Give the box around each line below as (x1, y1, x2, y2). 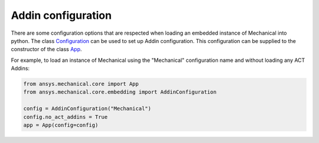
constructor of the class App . (11, 46, 82, 53)
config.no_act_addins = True (23, 114, 108, 120)
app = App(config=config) (23, 122, 99, 129)
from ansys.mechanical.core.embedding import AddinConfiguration (23, 89, 217, 95)
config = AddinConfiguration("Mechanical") (23, 105, 152, 112)
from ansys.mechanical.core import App (23, 81, 139, 88)
